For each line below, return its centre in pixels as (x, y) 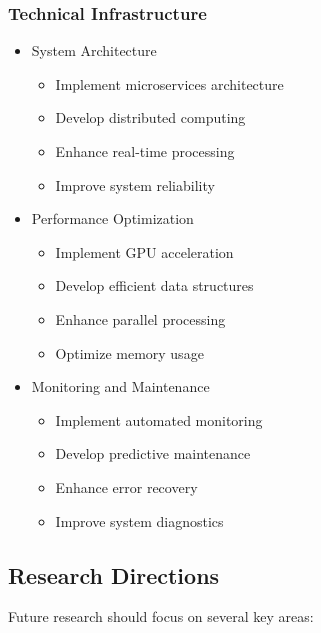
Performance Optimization (112, 218)
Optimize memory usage (129, 352)
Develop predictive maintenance (153, 453)
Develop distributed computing (150, 117)
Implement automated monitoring (159, 419)
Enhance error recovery (126, 486)
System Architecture (94, 50)
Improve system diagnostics (139, 520)
